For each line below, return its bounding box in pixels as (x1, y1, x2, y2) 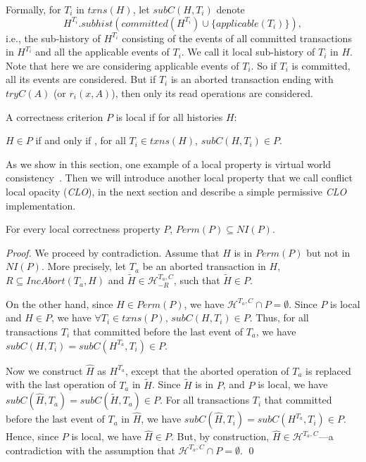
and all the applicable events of (35, 44, 170, 59)
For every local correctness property (6, 222, 160, 236)
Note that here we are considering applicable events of (6, 58, 239, 72)
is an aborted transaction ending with (170, 72, 334, 86)
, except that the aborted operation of (125, 363, 289, 378)
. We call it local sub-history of (181, 44, 315, 59)
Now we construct (6, 363, 83, 378)
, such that (173, 273, 220, 288)
